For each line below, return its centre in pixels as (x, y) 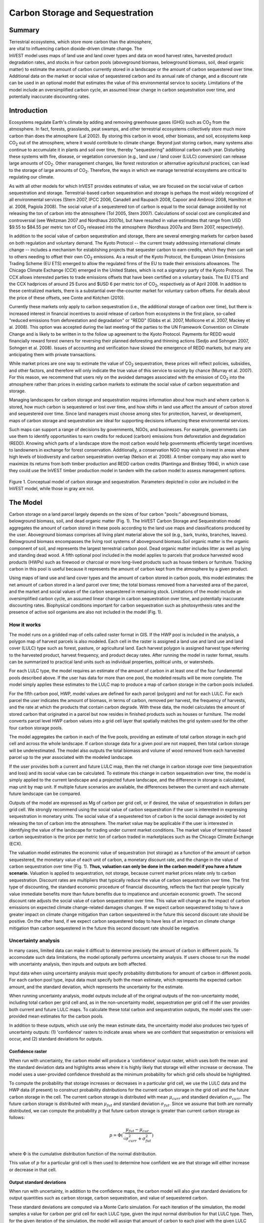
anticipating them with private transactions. (53, 354)
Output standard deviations (38, 1182)
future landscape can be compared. (45, 794)
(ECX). (16, 843)
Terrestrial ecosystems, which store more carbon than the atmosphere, (81, 42)
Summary (24, 30)
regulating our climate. (32, 177)
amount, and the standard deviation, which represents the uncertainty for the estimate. (97, 987)
